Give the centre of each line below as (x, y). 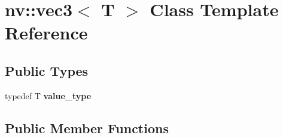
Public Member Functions (87, 128)
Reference (46, 33)
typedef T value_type (48, 95)
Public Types (47, 70)
